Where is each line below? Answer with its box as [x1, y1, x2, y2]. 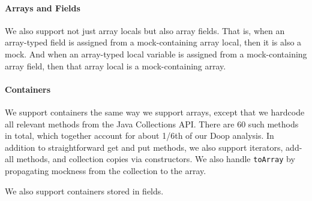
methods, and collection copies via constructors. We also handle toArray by [16, 153, 295, 165]
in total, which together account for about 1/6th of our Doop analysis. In [5, 129, 274, 142]
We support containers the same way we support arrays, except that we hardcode [5, 105, 305, 118]
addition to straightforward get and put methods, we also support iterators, [5, 141, 283, 153]
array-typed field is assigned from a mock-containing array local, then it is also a [5, 36, 302, 48]
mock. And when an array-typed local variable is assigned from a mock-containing [5, 47, 307, 60]
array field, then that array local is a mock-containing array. [5, 59, 226, 72]
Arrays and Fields [5, 1, 80, 14]
